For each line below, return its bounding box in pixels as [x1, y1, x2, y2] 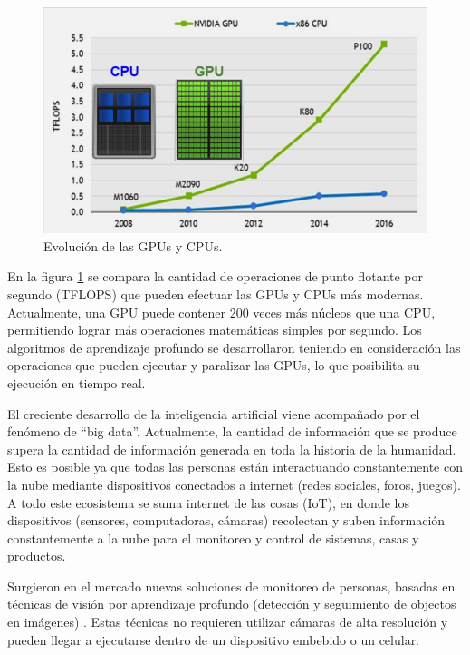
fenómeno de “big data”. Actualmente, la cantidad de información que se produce [7, 422, 457, 441]
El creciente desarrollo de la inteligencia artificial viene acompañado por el [7, 404, 420, 423]
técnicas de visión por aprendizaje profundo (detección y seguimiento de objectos [7, 594, 456, 613]
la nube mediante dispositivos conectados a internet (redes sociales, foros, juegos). [7, 474, 461, 494]
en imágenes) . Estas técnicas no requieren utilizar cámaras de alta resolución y [7, 612, 448, 631]
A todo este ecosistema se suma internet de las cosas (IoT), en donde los [7, 493, 409, 512]
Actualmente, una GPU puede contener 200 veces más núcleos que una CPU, [7, 302, 436, 321]
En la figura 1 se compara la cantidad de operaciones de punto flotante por [7, 267, 424, 286]
